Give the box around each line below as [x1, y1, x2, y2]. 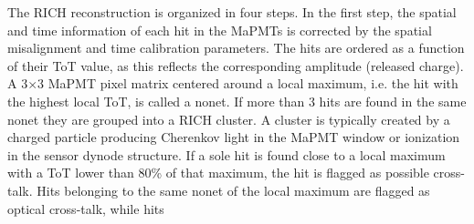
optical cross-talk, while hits [7, 199, 164, 218]
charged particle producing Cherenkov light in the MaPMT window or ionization [7, 127, 460, 147]
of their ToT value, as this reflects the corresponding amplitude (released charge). [7, 56, 464, 75]
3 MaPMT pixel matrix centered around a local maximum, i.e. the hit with [37, 74, 458, 93]
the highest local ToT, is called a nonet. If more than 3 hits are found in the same [7, 91, 467, 110]
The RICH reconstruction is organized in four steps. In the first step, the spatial [7, 3, 457, 21]
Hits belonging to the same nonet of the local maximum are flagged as [37, 180, 430, 199]
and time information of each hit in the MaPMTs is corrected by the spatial [7, 20, 432, 39]
